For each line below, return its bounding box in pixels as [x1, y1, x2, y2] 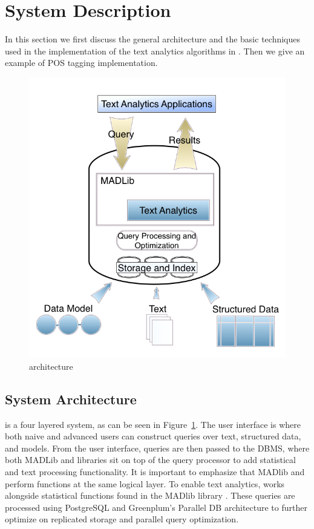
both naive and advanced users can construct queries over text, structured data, [5, 430, 301, 442]
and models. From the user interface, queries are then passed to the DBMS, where [5, 441, 310, 454]
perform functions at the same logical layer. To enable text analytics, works [5, 477, 285, 490]
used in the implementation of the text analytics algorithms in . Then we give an [5, 44, 305, 57]
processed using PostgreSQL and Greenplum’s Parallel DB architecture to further [5, 501, 307, 513]
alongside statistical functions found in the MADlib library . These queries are [5, 489, 295, 502]
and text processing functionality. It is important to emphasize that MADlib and [5, 465, 305, 478]
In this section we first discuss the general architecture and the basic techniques [5, 33, 300, 45]
